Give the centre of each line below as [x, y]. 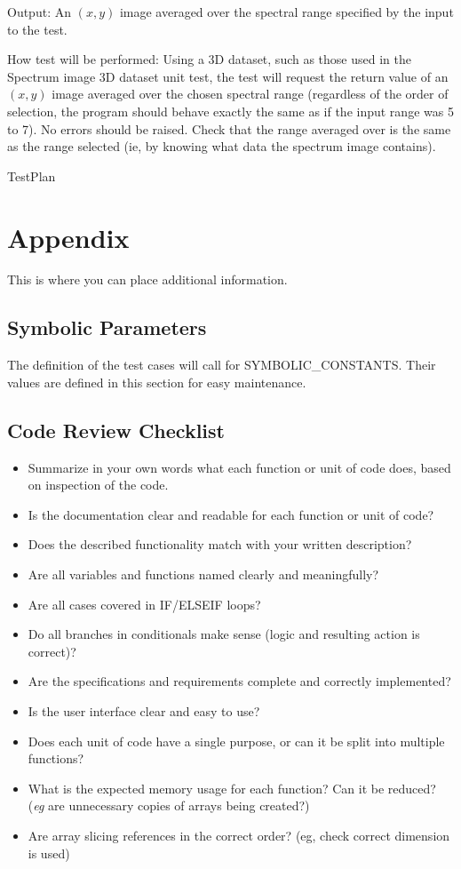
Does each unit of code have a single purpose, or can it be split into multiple [236, 741]
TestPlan [32, 175]
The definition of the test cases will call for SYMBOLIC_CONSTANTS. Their [222, 365]
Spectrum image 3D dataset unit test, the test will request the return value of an [228, 76]
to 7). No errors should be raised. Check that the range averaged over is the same [229, 128]
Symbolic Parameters [107, 327]
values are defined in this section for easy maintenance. [157, 382]
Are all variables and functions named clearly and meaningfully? [203, 574]
